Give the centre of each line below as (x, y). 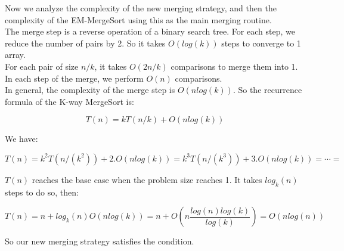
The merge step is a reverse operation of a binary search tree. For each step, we (150, 31)
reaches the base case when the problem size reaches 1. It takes (147, 179)
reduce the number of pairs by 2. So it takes (85, 43)
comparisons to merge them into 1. (234, 66)
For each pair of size (42, 66)
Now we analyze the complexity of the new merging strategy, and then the (141, 8)
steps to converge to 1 (261, 43)
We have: (21, 139)
